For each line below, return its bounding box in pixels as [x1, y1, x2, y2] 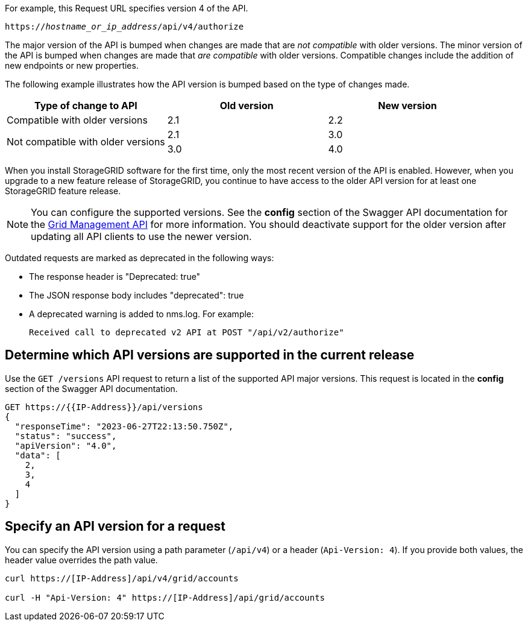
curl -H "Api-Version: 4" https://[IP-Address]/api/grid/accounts [5, 592, 325, 602]
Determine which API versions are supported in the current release [5, 347, 415, 363]
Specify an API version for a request [5, 519, 225, 534]
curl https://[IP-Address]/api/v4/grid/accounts [5, 573, 239, 583]
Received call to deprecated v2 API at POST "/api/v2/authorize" [29, 327, 344, 337]
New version [378, 100, 437, 112]
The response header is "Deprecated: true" [29, 271, 201, 282]
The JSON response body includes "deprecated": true [29, 290, 244, 300]
